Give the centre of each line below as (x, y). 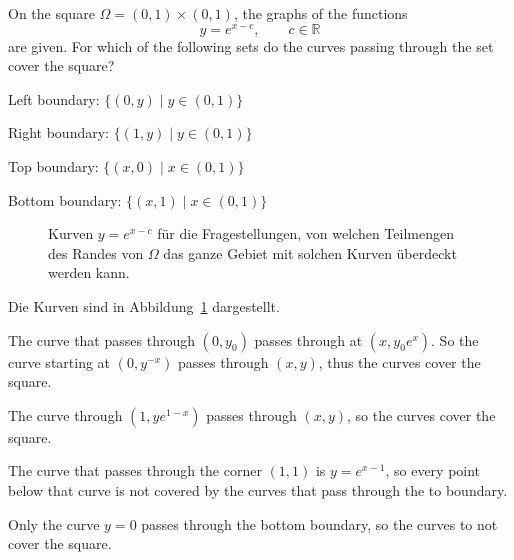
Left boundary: (54, 98)
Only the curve (54, 523)
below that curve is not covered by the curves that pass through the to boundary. (258, 489)
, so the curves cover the (421, 414)
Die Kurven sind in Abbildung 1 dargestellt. (144, 306)
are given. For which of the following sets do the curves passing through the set (251, 45)
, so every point (433, 470)
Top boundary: (53, 166)
